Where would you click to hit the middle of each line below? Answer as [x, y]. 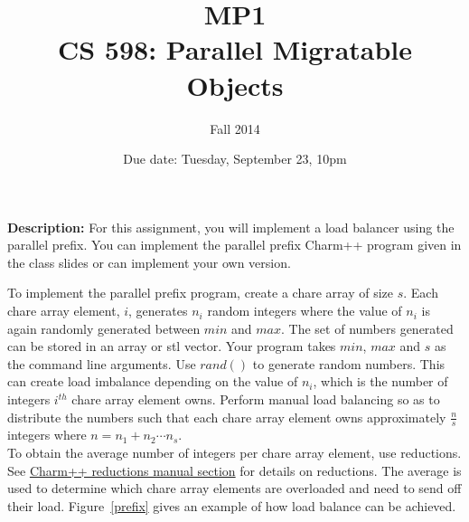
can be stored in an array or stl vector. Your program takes [172, 346]
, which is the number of [380, 381]
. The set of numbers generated [367, 328]
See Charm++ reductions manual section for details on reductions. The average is [234, 470]
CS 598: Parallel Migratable [235, 49]
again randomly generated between [104, 328]
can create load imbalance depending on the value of [153, 381]
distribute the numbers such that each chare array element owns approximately [227, 417]
